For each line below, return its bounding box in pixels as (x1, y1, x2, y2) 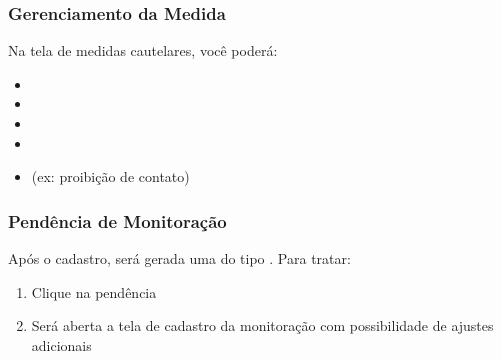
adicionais (31, 334, 92, 355)
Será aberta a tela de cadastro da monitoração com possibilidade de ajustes (31, 315, 494, 336)
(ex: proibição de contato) (31, 166, 190, 187)
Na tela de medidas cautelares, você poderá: (8, 40, 278, 61)
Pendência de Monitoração (8, 208, 227, 233)
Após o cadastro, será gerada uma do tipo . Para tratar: (8, 248, 351, 268)
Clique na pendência (31, 281, 157, 302)
